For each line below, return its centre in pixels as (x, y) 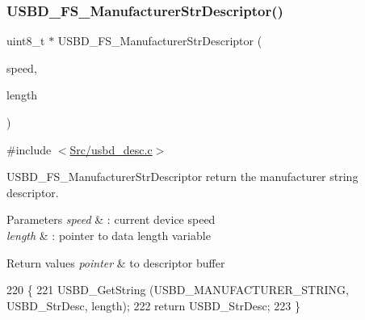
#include (29, 149)
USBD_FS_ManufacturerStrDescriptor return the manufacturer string (182, 177)
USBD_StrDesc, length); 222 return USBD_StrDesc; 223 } (153, 305)
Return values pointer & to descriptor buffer (116, 262)
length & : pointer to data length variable (109, 235)
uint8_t (26, 41)
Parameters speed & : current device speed (111, 219)
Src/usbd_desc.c (111, 149)
